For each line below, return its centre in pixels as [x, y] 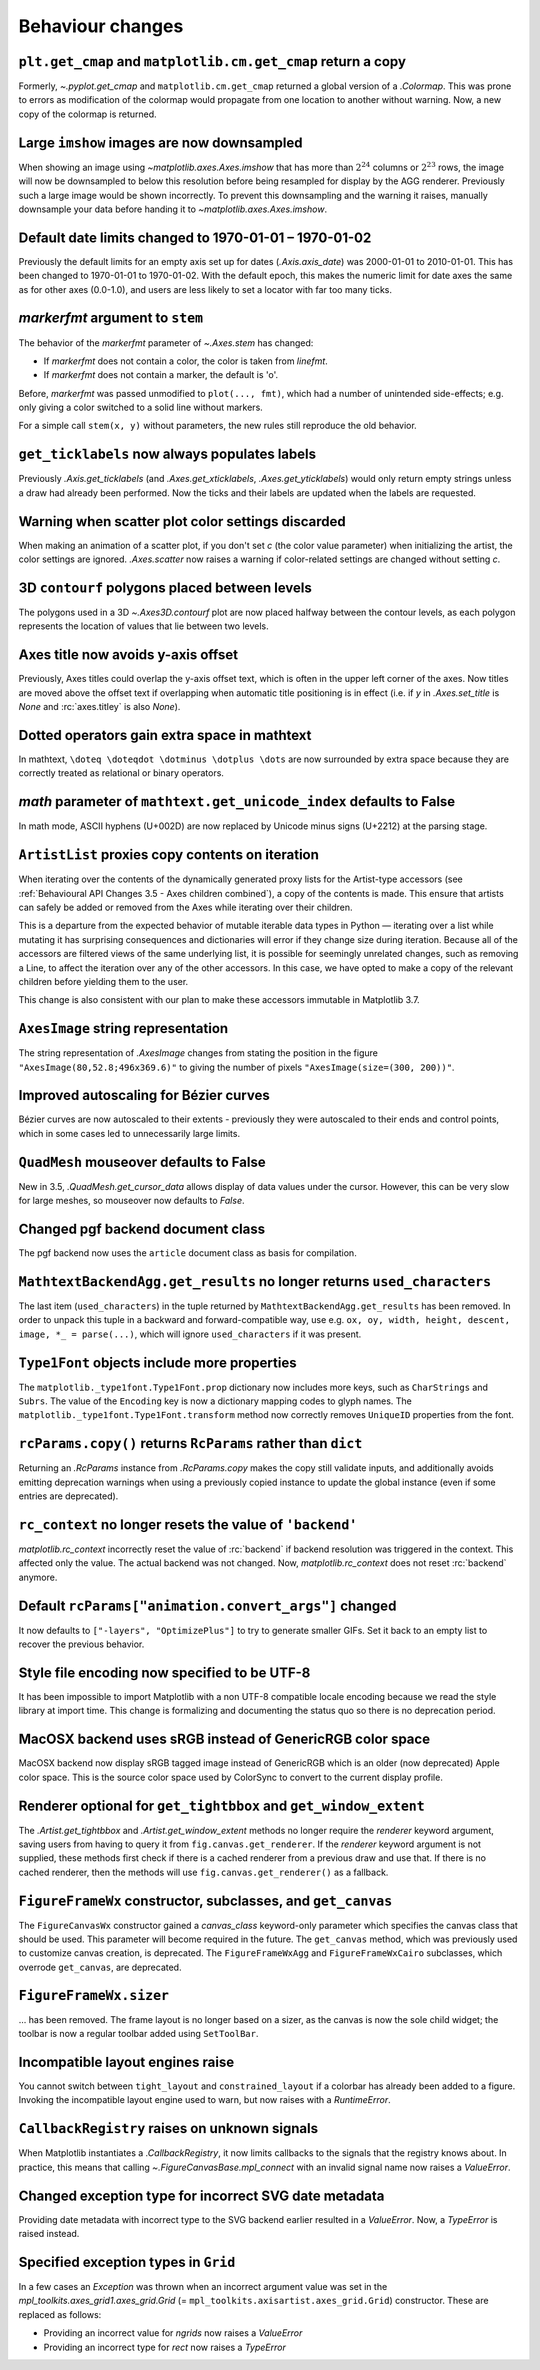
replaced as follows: [60, 2314]
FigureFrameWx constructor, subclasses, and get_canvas [205, 1900]
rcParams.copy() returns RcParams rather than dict [190, 1443]
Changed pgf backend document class [141, 1228]
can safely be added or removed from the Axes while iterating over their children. [186, 907]
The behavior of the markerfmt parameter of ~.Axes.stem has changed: [166, 342]
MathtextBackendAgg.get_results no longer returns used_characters [255, 1281]
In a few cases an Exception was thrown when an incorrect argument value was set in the [203, 2286]
